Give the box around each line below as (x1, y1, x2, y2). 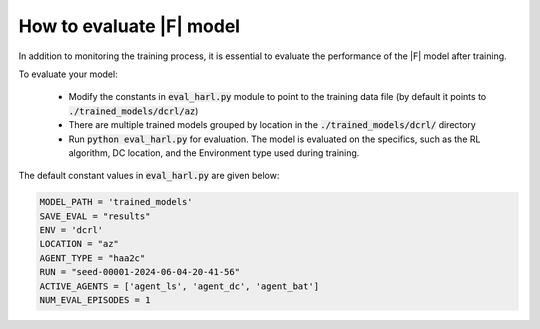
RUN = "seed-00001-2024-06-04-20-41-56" (39, 266, 240, 278)
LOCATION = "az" (39, 238, 120, 250)
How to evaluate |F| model (18, 15, 240, 37)
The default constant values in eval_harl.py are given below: (18, 170, 280, 182)
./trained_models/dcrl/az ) (68, 105, 199, 117)
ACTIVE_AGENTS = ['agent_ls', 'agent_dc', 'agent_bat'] (39, 280, 320, 292)
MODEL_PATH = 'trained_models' (39, 196, 194, 208)
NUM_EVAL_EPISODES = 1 (39, 295, 151, 305)
